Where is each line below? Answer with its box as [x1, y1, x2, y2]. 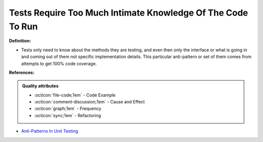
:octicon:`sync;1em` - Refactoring [34, 112, 101, 118]
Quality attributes [22, 83, 58, 89]
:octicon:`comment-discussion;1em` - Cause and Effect [34, 99, 145, 105]
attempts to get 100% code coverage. [21, 61, 97, 66]
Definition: [9, 38, 31, 44]
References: [9, 69, 35, 75]
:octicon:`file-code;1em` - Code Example [34, 92, 116, 98]
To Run [9, 21, 38, 32]
